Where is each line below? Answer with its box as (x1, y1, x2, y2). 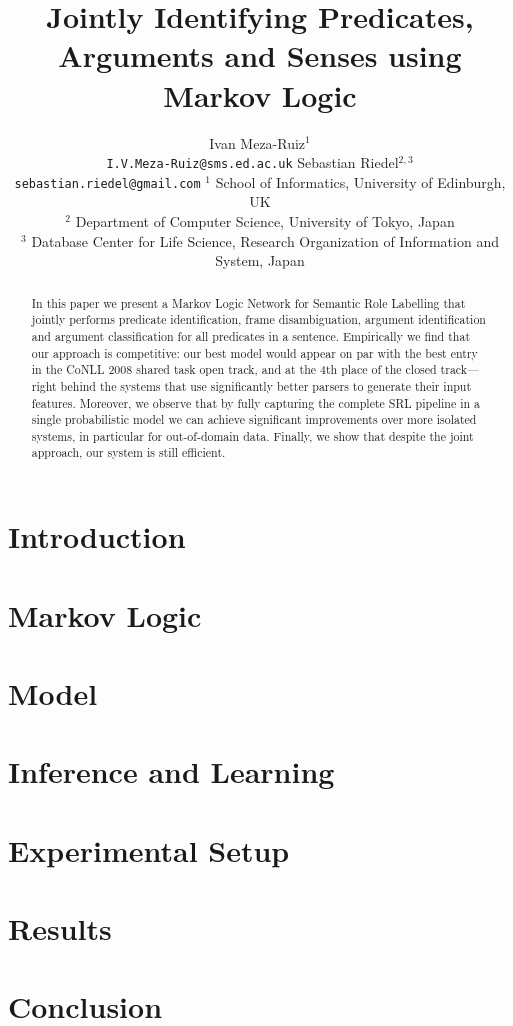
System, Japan (215, 250, 305, 271)
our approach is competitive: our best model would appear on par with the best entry (31, 344, 478, 361)
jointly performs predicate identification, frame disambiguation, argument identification (31, 311, 486, 328)
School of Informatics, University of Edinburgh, (215, 171, 506, 192)
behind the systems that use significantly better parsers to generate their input (60, 377, 472, 394)
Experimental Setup (8, 829, 290, 870)
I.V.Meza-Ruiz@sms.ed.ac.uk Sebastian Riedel (106, 152, 399, 173)
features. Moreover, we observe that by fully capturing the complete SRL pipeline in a (31, 394, 480, 411)
